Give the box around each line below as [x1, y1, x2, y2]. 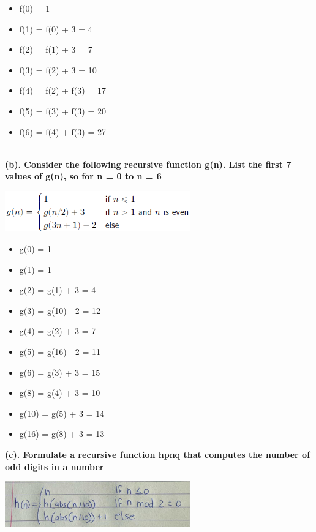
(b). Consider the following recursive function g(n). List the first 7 [5, 157, 292, 170]
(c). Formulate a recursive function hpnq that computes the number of [5, 448, 310, 461]
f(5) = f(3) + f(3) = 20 [19, 104, 106, 117]
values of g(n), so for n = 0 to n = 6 [5, 170, 162, 182]
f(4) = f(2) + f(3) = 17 [19, 84, 106, 97]
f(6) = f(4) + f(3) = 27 [19, 125, 106, 138]
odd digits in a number [5, 460, 104, 473]
